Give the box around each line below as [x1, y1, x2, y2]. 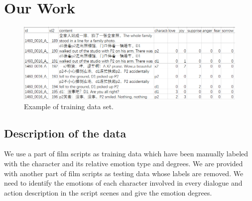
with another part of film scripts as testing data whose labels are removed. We [4, 168, 244, 178]
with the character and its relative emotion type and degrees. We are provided [4, 158, 243, 169]
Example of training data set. [24, 101, 114, 111]
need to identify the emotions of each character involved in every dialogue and [4, 178, 243, 188]
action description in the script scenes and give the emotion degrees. [4, 187, 212, 198]
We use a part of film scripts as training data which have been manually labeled [4, 148, 249, 159]
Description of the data [4, 125, 126, 140]
